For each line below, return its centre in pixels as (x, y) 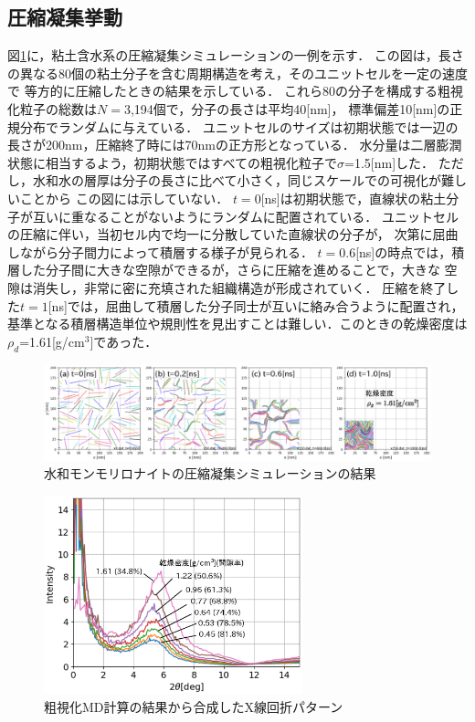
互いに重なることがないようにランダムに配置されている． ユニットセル (245, 216)
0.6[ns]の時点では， (396, 251)
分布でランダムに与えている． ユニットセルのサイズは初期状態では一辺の (239, 126)
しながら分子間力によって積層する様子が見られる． (160, 251)
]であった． (124, 341)
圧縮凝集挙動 (65, 17)
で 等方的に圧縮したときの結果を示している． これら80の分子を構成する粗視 (235, 91)
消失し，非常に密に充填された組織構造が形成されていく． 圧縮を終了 (239, 287)
